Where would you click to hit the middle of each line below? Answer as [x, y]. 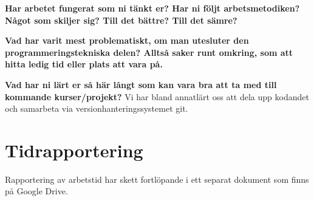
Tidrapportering [74, 150]
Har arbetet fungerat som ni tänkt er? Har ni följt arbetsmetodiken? [152, 8]
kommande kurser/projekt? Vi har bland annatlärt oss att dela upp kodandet [157, 96]
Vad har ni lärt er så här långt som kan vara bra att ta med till [141, 84]
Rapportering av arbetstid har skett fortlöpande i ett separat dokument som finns [157, 179]
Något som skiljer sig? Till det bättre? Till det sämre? [121, 20]
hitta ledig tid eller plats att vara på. [84, 64]
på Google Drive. [36, 191]
